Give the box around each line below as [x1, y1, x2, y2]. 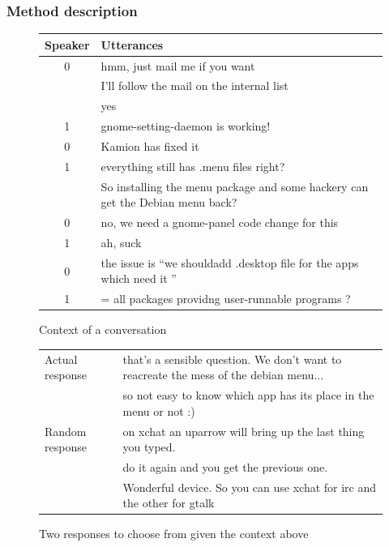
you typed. [122, 438, 176, 455]
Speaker [45, 36, 90, 53]
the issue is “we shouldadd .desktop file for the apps [100, 254, 359, 271]
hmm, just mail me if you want [100, 57, 255, 74]
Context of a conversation [39, 321, 167, 338]
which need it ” [100, 270, 177, 287]
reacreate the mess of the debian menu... [122, 366, 324, 383]
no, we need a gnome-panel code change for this [100, 214, 339, 231]
